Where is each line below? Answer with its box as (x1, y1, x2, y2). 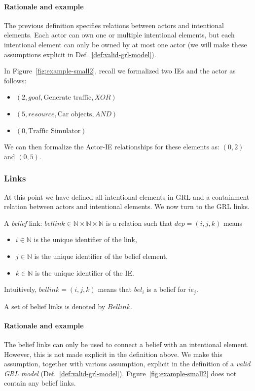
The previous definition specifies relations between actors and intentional (4, 20, 224, 30)
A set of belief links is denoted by (4, 301, 106, 311)
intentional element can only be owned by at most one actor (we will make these (4, 39, 247, 49)
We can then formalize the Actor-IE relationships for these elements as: (4, 142, 220, 152)
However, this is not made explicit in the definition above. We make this (4, 349, 222, 359)
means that (98, 284, 132, 294)
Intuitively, (4, 284, 37, 294)
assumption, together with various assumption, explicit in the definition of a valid (4, 358, 251, 369)
